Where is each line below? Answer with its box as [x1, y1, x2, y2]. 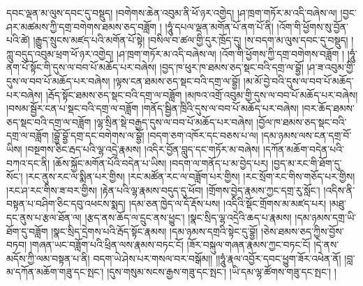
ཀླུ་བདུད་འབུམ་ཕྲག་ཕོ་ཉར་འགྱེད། [6, 46, 114, 61]
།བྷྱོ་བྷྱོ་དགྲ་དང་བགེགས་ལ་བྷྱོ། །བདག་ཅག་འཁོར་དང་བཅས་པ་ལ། [52, 128, 258, 143]
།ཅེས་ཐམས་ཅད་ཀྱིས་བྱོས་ [261, 223, 344, 238]
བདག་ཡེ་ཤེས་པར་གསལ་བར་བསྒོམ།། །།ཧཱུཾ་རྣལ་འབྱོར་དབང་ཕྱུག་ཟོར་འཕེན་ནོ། [93, 251, 341, 265]
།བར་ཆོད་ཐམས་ [302, 101, 355, 116]
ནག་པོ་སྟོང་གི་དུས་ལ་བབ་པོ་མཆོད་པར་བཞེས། [6, 60, 157, 74]
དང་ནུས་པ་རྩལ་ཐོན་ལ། [6, 209, 82, 224]
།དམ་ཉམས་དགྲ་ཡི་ [295, 209, 356, 224]
